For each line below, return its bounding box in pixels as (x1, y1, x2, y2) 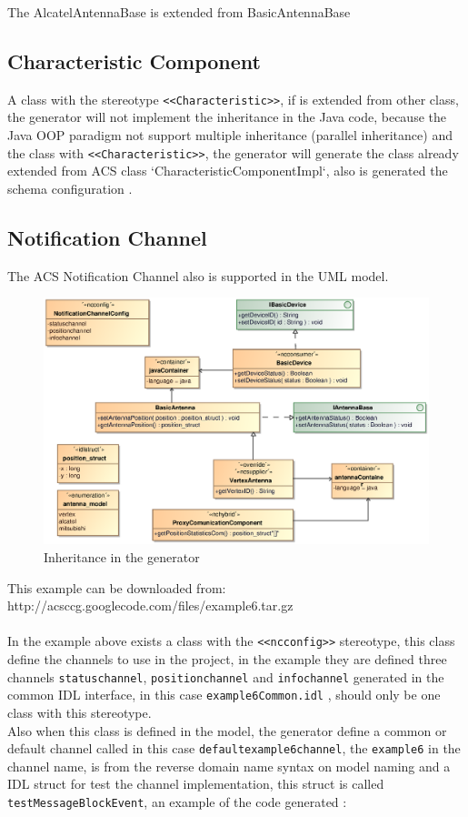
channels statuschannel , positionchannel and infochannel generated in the (7, 667, 444, 686)
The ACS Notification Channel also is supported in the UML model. (7, 266, 389, 285)
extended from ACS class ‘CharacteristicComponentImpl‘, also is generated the (7, 161, 448, 180)
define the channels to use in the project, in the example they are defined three (7, 650, 447, 669)
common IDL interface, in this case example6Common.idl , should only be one (7, 685, 441, 704)
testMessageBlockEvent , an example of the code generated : (7, 792, 347, 812)
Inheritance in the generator (44, 548, 200, 567)
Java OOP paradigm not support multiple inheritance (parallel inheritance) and (7, 126, 453, 145)
